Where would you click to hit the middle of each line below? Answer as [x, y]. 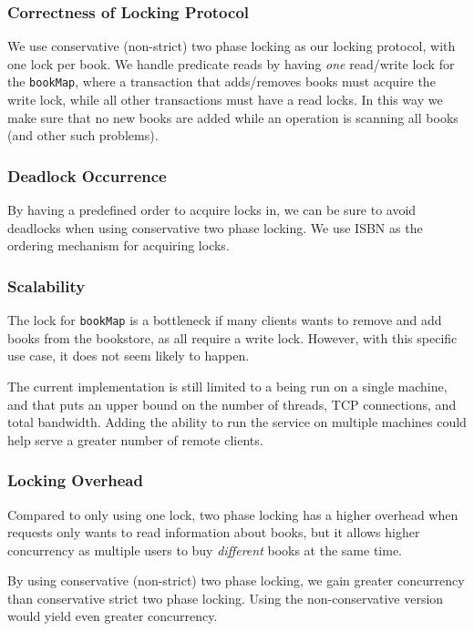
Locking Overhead [75, 480]
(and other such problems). [83, 135]
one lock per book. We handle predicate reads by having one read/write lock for [231, 63]
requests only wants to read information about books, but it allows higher [214, 532]
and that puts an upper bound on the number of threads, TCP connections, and [232, 404]
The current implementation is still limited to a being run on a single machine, [227, 386]
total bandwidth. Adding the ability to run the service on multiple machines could [237, 422]
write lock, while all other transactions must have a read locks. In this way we [225, 100]
